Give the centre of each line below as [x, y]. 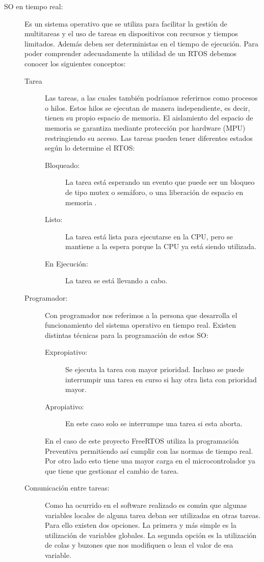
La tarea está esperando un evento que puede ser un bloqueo [160, 182]
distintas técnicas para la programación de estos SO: [127, 335]
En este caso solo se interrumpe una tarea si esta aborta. [154, 423]
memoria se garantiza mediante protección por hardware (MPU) [145, 127]
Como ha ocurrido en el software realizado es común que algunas [146, 505]
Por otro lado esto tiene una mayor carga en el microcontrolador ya [150, 461]
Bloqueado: [62, 165]
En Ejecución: [67, 263]
